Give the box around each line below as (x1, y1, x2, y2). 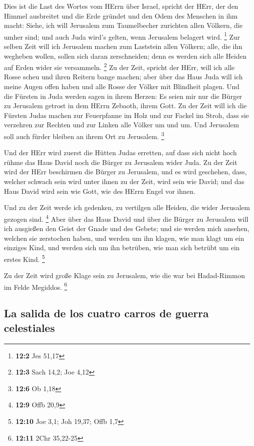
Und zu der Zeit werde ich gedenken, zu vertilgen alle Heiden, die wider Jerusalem (4, 202, 250, 212)
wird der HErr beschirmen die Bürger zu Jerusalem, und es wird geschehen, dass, (4, 166, 247, 177)
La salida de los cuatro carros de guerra (4, 305, 209, 321)
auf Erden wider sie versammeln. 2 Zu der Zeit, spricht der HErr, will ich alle (4, 61, 235, 72)
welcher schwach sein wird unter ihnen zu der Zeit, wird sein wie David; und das (4, 176, 245, 187)
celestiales (4, 320, 55, 335)
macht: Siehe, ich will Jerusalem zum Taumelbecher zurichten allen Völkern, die (4, 20, 243, 30)
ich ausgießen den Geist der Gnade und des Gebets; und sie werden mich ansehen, (4, 223, 250, 234)
